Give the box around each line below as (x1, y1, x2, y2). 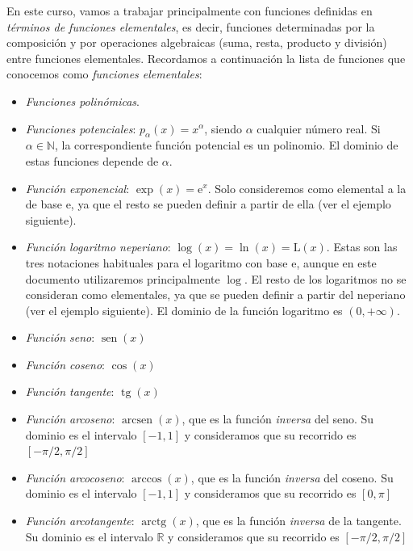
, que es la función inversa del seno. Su (181, 410, 374, 427)
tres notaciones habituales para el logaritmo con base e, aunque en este (25, 254, 377, 271)
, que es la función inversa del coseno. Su (190, 469, 394, 486)
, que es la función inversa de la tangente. (195, 512, 402, 529)
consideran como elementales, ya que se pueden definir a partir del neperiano (25, 286, 406, 303)
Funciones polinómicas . (25, 92, 140, 109)
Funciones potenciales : (25, 120, 136, 137)
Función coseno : (25, 355, 105, 372)
